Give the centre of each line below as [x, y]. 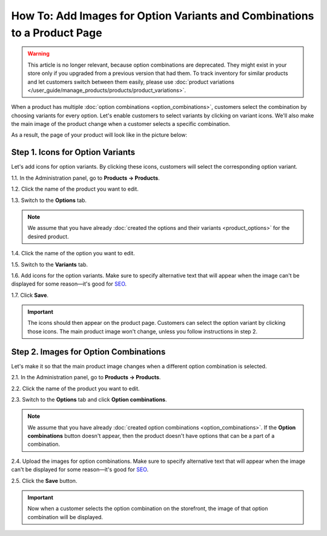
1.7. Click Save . [30, 295]
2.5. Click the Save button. [44, 480]
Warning [38, 54]
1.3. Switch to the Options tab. [49, 200]
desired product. [48, 237]
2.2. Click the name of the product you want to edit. [75, 388]
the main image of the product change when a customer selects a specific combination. [121, 124]
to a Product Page [57, 33]
